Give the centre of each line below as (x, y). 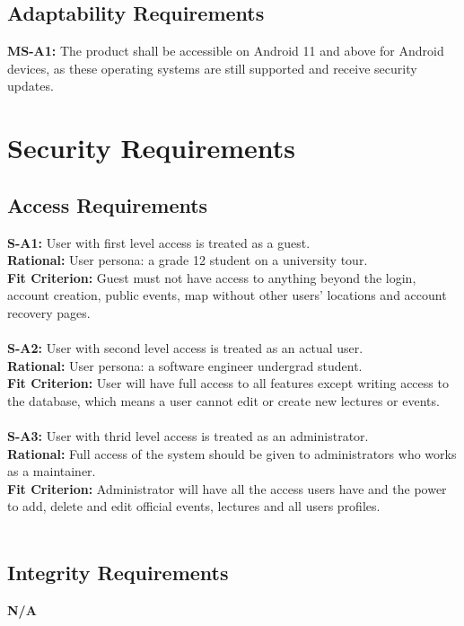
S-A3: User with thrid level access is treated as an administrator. (188, 436)
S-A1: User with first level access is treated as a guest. (159, 242)
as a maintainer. (52, 471)
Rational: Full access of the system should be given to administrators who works (232, 453)
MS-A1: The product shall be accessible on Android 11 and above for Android (226, 51)
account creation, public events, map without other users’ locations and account (227, 295)
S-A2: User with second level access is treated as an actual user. (185, 348)
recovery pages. (49, 312)
